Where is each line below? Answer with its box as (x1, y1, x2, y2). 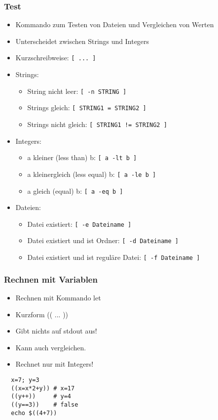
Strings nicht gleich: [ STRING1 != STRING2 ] (27, 119, 167, 129)
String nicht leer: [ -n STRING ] (27, 85, 127, 96)
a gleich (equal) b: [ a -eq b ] (27, 185, 123, 196)
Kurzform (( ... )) (15, 309, 69, 319)
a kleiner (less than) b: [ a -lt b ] (27, 152, 137, 163)
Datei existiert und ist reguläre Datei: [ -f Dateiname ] (27, 252, 200, 262)
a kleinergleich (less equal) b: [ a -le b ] (27, 168, 156, 179)
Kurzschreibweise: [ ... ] (15, 52, 96, 63)
